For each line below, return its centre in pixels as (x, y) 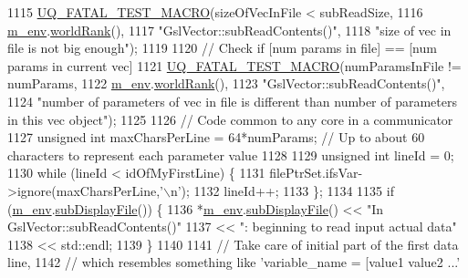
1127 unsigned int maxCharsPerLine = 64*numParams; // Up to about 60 (216, 137)
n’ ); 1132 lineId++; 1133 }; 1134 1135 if (282, 190)
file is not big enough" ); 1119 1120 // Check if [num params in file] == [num (222, 48)
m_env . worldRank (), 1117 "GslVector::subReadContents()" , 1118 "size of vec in (229, 30)
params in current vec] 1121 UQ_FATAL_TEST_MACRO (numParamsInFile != (234, 65)
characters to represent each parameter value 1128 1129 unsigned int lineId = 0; (231, 154)
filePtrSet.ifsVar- (316, 173)
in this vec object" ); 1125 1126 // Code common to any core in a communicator (230, 119)
